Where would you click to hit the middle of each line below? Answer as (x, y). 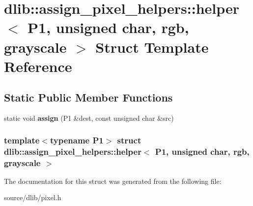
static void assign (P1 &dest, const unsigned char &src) (89, 118)
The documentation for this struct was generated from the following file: (113, 181)
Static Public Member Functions (88, 97)
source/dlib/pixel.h (33, 197)
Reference (38, 66)
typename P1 (77, 140)
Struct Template (152, 47)
